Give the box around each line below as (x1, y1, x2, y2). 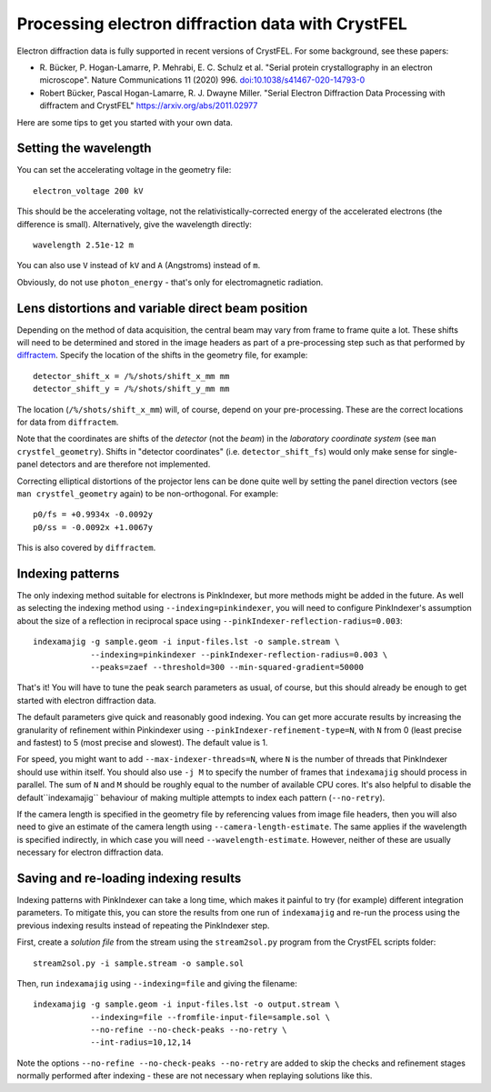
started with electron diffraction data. (16, 695, 156, 706)
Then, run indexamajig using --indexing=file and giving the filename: (16, 977, 297, 988)
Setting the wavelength (16, 141, 152, 156)
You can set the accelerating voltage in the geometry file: (16, 165, 232, 175)
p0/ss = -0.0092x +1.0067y (33, 522, 154, 532)
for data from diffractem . (16, 416, 119, 427)
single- (431, 446, 458, 456)
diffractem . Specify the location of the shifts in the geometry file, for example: (16, 350, 308, 361)
